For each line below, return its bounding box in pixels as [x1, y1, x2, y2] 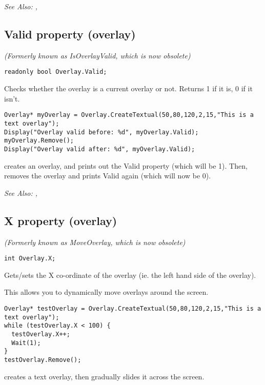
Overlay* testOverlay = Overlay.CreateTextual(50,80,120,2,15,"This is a [4, 305, 261, 312]
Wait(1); [11, 339, 41, 347]
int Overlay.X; [4, 255, 56, 262]
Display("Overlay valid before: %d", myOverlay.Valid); [4, 128, 199, 136]
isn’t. [4, 93, 20, 104]
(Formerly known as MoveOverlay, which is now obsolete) [4, 236, 186, 247]
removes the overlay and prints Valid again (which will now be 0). [4, 170, 211, 181]
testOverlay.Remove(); [4, 356, 81, 363]
